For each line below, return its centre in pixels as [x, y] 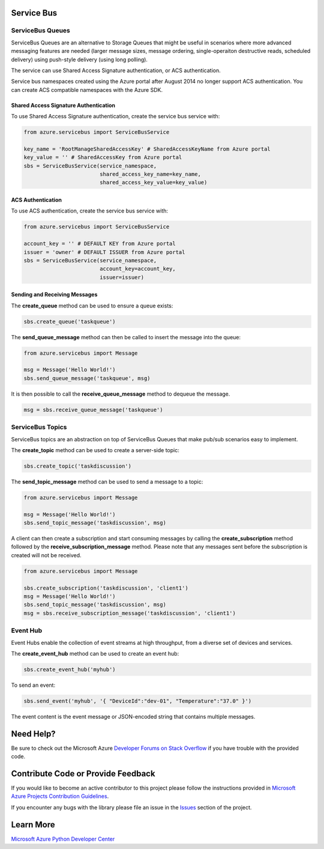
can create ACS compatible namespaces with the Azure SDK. [87, 89]
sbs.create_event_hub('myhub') [70, 669]
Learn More [33, 825]
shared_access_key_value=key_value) [153, 183]
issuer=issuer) [121, 277]
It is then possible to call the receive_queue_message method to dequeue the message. [121, 394]
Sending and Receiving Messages [54, 295]
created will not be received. [46, 555]
